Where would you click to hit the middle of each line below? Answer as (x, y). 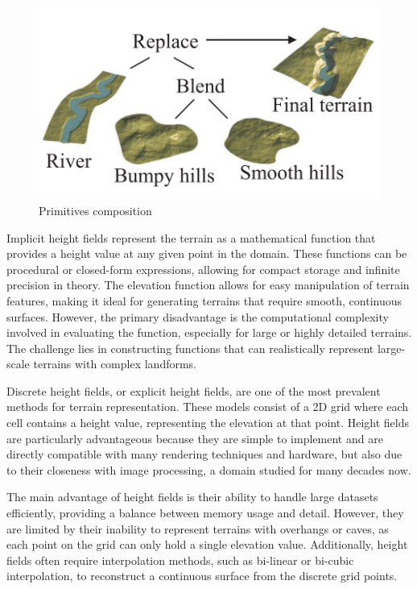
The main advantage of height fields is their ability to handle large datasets (192, 497)
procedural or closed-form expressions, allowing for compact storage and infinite (203, 269)
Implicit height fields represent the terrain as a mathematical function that (191, 237)
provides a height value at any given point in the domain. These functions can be (207, 253)
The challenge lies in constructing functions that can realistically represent (190, 348)
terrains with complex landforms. (115, 364)
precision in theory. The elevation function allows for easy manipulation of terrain (208, 285)
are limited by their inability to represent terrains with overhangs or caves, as (198, 528)
